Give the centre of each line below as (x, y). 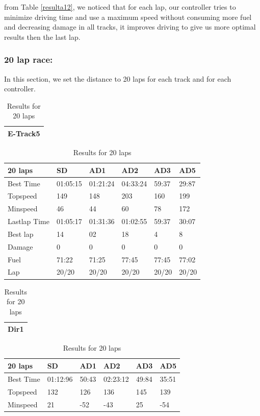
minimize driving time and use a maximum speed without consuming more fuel (128, 17)
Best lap (21, 234)
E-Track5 (24, 133)
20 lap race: (29, 59)
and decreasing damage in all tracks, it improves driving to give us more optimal (130, 27)
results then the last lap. (42, 36)
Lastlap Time (29, 221)
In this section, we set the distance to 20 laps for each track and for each (118, 78)
